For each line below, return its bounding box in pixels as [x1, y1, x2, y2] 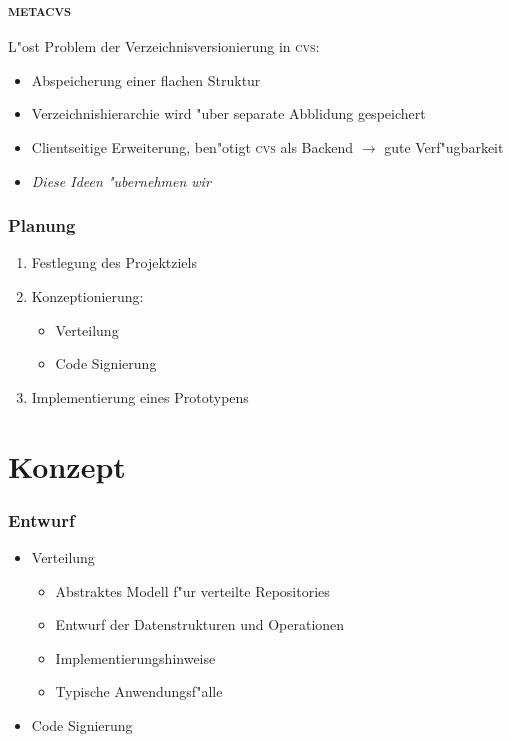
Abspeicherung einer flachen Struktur [31, 69, 261, 90]
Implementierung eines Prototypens [31, 386, 249, 407]
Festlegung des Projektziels [31, 252, 197, 273]
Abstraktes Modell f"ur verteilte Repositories [55, 580, 330, 601]
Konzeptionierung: [31, 286, 144, 306]
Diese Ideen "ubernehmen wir [31, 170, 211, 191]
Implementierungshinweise [55, 647, 216, 668]
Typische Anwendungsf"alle [55, 681, 223, 702]
